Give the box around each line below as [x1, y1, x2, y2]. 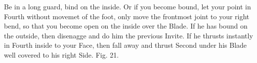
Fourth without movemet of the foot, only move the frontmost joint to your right [4, 11, 250, 21]
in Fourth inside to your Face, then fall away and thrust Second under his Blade [4, 40, 247, 50]
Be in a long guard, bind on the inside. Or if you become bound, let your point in [4, 1, 251, 11]
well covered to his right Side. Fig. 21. [4, 49, 119, 60]
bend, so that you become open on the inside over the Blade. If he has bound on [4, 21, 248, 31]
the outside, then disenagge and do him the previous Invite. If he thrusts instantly [4, 30, 253, 40]
